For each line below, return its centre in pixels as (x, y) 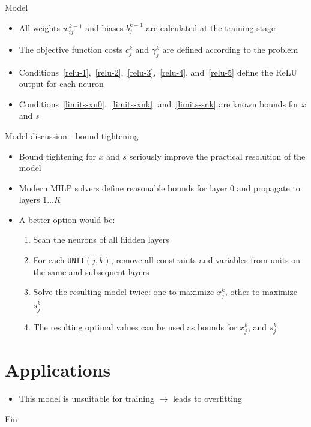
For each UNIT (59, 260)
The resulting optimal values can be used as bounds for (135, 327)
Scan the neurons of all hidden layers (101, 240)
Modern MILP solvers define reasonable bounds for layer (123, 187)
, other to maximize (261, 292)
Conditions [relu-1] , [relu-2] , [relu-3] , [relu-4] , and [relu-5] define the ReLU (158, 72)
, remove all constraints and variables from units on (206, 260)
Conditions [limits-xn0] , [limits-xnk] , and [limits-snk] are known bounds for (159, 103)
